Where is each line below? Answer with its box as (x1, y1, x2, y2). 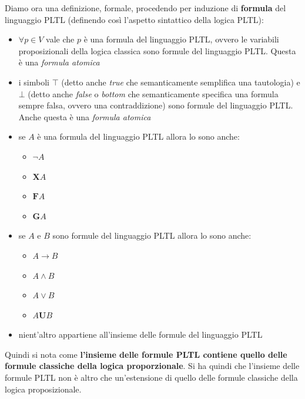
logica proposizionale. (5, 382, 82, 395)
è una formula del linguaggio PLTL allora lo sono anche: (37, 130, 240, 143)
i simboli (18, 75, 49, 88)
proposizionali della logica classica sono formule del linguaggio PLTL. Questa (18, 44, 296, 57)
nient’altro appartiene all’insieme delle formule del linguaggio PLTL (18, 328, 263, 341)
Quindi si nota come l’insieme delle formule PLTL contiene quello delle (5, 348, 287, 360)
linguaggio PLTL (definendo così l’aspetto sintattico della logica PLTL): (5, 13, 264, 25)
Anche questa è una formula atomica (18, 110, 151, 123)
